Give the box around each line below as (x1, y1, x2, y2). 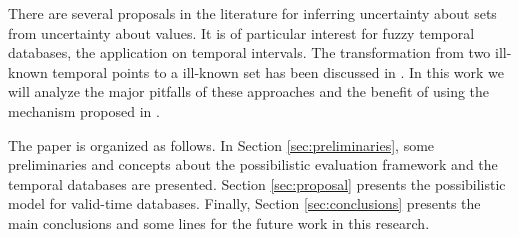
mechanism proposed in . (8, 100, 160, 121)
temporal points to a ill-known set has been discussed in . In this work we (52, 61, 505, 82)
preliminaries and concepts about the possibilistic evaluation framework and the (8, 154, 498, 175)
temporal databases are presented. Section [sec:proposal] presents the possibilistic (8, 173, 506, 194)
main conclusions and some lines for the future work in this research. (8, 212, 430, 233)
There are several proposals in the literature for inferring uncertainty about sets (8, 3, 497, 23)
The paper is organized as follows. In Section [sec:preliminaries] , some (8, 134, 435, 155)
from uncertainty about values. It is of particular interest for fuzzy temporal (8, 22, 475, 43)
